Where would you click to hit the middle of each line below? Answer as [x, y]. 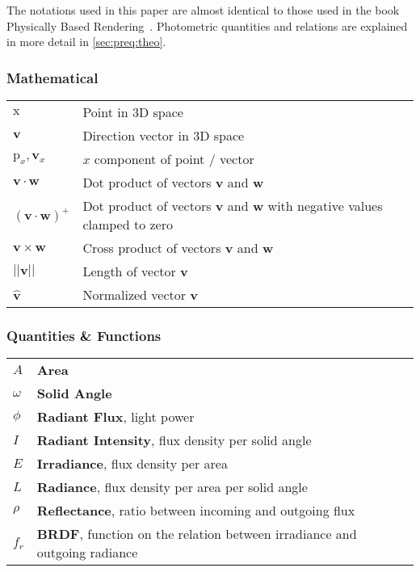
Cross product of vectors [152, 248]
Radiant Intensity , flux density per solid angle [174, 440]
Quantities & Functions [84, 335]
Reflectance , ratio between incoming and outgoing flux [196, 511]
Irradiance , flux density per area [132, 464]
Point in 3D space [133, 112]
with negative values [325, 206]
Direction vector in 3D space [164, 135]
